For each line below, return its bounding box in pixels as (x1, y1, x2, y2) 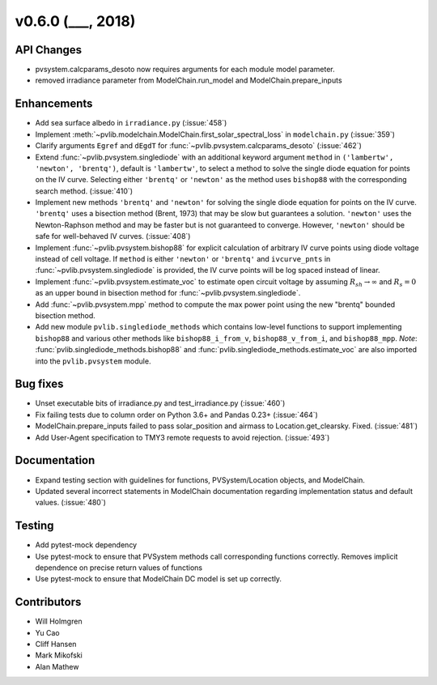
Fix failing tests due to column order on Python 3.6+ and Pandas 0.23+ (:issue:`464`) (35, 410, 319, 419)
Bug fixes (15, 377, 64, 391)
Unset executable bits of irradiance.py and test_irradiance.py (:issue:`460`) (35, 398, 286, 408)
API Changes (15, 43, 83, 57)
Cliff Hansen (35, 640, 77, 649)
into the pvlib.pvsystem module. (35, 356, 151, 366)
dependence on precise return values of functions (35, 563, 202, 572)
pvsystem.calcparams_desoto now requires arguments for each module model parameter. (35, 65, 335, 74)
